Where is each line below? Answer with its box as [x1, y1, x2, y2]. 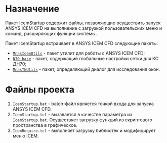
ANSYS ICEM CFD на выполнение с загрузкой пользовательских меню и [5, 25, 162, 31]
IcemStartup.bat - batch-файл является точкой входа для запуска [12, 101, 154, 107]
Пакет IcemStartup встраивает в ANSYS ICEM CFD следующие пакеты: [5, 40, 158, 46]
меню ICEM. [12, 132, 39, 139]
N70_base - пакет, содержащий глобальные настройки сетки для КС [12, 55, 159, 61]
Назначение [5, 3, 60, 15]
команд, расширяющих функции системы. [5, 30, 97, 36]
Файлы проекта [5, 84, 75, 96]
